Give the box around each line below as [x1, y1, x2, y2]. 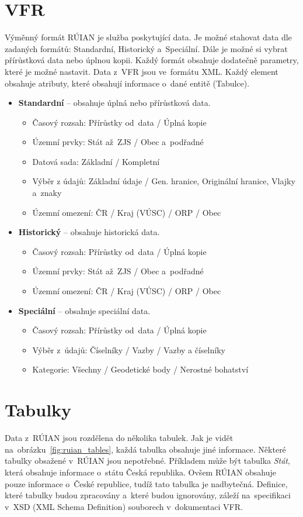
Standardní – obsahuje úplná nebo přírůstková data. [18, 96, 211, 109]
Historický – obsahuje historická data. [18, 226, 160, 238]
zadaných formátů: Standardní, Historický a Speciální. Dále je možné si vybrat [5, 42, 288, 54]
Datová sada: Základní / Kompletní [32, 155, 160, 167]
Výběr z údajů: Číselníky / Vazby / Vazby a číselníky [32, 343, 225, 356]
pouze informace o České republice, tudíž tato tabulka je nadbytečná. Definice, [5, 477, 288, 490]
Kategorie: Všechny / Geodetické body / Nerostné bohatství [32, 363, 249, 375]
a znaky [32, 187, 62, 199]
